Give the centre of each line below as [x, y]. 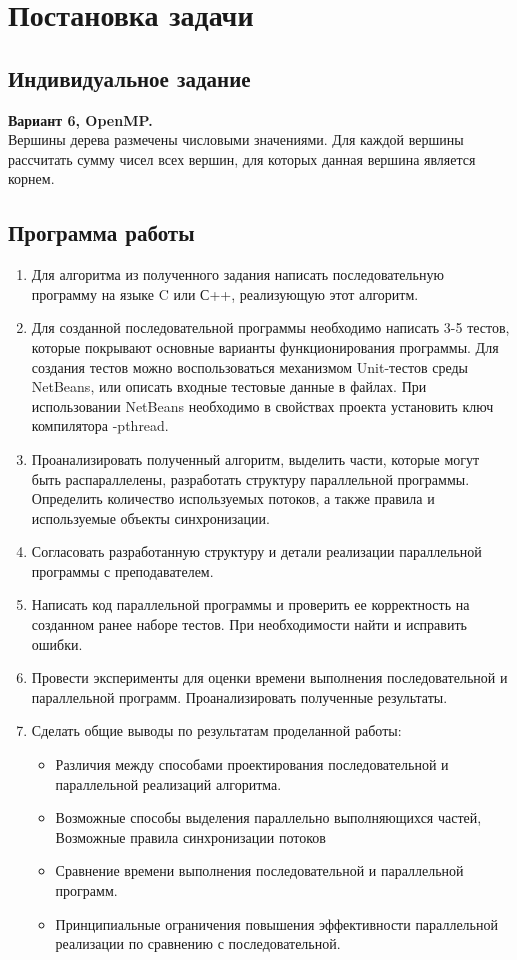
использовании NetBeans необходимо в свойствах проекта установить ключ [262, 405]
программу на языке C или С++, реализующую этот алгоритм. [225, 293]
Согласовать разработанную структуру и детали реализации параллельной [256, 551]
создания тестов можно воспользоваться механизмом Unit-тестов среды [249, 366]
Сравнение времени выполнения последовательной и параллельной [259, 870]
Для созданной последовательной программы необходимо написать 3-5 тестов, [270, 327]
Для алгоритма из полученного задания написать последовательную [237, 274]
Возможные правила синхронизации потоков [190, 836]
